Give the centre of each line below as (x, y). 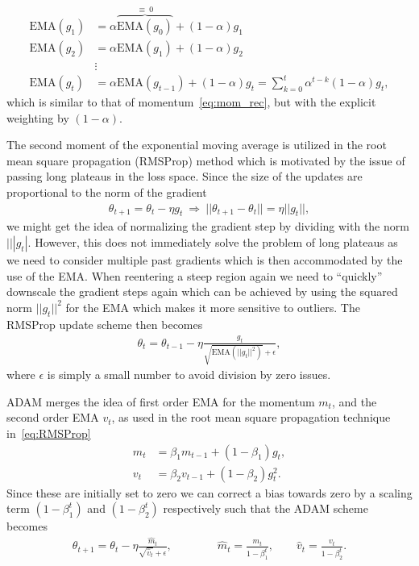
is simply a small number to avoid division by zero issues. (189, 375)
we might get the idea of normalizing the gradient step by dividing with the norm (208, 226)
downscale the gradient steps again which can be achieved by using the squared (202, 291)
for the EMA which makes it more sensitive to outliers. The (213, 307)
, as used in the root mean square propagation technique (251, 417)
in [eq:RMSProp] (49, 433)
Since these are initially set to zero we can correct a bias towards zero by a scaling (209, 492)
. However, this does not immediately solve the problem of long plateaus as (213, 242)
